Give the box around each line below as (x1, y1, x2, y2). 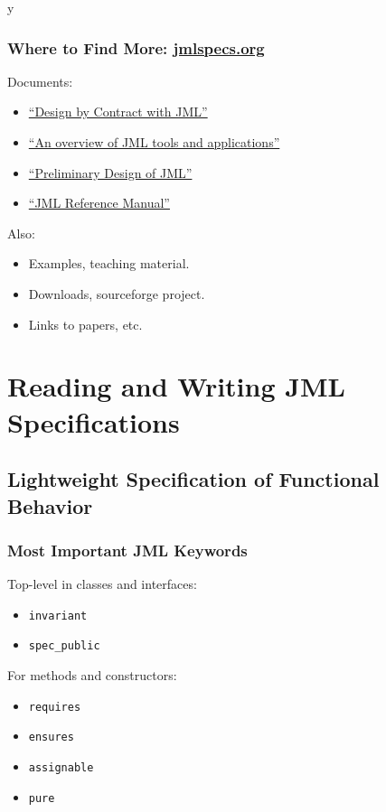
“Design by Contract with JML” (28, 102, 208, 121)
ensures (28, 731, 74, 744)
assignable (28, 761, 94, 774)
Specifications (7, 403, 180, 440)
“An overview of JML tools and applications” (28, 133, 280, 151)
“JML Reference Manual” (28, 193, 170, 212)
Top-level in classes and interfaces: (7, 574, 197, 593)
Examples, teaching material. (28, 254, 190, 273)
